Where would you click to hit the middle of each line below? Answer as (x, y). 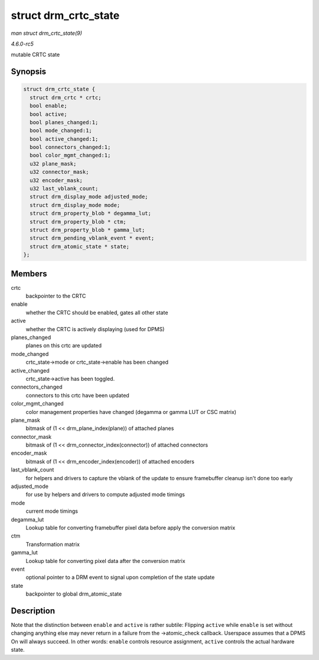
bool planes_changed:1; (64, 122)
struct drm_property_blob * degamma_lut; (91, 213)
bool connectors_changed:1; (70, 147)
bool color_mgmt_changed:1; (70, 156)
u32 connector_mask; (59, 172)
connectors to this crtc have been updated (77, 395)
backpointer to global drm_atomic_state (74, 594)
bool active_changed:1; (64, 139)
